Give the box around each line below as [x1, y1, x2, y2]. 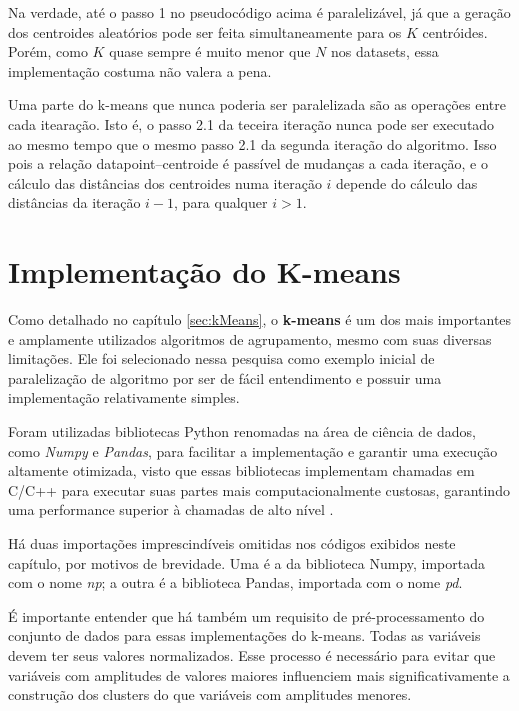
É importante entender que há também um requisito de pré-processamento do [8, 605, 485, 626]
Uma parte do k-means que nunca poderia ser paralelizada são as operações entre [8, 94, 506, 115]
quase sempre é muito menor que [109, 41, 311, 62]
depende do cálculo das [336, 172, 478, 193]
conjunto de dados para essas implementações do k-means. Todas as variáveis [8, 625, 481, 646]
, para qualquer [174, 192, 268, 213]
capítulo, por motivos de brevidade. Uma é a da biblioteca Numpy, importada [8, 552, 486, 573]
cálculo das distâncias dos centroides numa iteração [8, 172, 322, 193]
